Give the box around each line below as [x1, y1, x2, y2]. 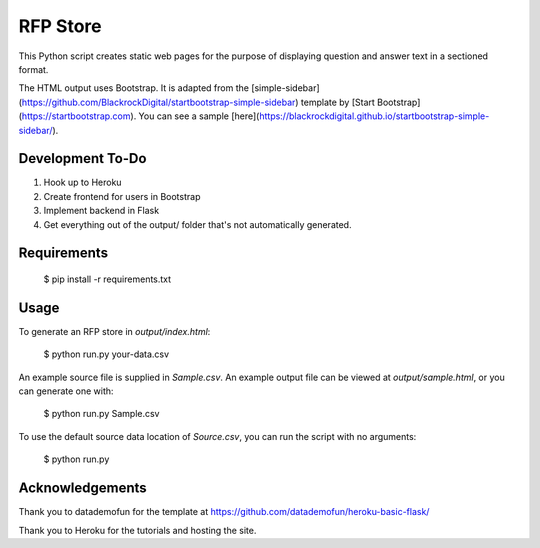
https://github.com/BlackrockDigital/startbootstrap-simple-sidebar [21, 96, 296, 108]
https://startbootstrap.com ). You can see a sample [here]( [21, 110, 260, 122]
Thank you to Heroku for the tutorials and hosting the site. [18, 524, 257, 536]
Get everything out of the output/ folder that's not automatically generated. [43, 218, 352, 230]
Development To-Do [18, 150, 147, 167]
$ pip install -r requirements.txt [43, 273, 172, 285]
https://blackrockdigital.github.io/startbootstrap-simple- [258, 110, 490, 122]
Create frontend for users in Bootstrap [43, 190, 201, 202]
